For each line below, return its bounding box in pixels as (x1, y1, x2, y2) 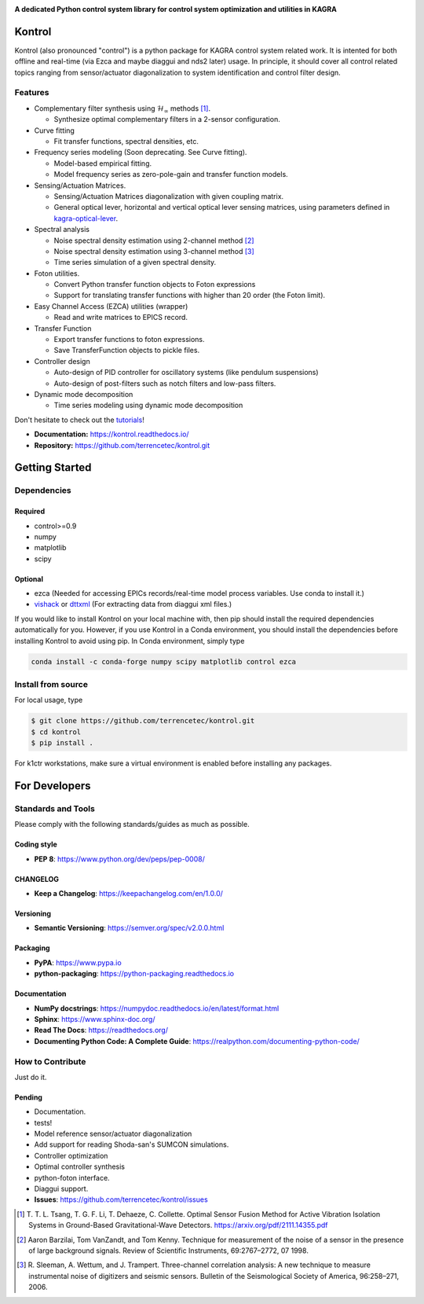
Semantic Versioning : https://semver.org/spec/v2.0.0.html (34, 924, 225, 933)
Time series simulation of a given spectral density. (53, 258, 217, 267)
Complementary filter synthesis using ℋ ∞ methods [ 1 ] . (34, 103, 211, 115)
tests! (34, 1118, 53, 1127)
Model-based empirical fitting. (53, 158, 152, 168)
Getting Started (14, 461, 92, 475)
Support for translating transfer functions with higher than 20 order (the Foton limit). (53, 291, 326, 300)
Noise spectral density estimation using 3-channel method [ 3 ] (53, 246, 254, 255)
